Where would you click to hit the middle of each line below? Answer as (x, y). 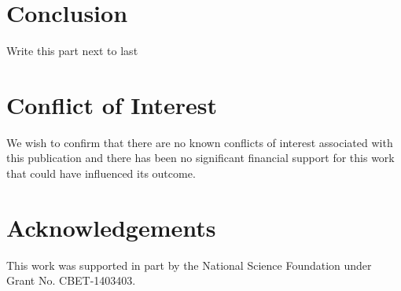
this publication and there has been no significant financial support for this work (200, 158)
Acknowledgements (111, 227)
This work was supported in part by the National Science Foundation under (189, 265)
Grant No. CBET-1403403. (71, 280)
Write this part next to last (72, 51)
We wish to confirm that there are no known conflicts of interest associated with (200, 142)
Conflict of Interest (112, 104)
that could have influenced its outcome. (101, 173)
